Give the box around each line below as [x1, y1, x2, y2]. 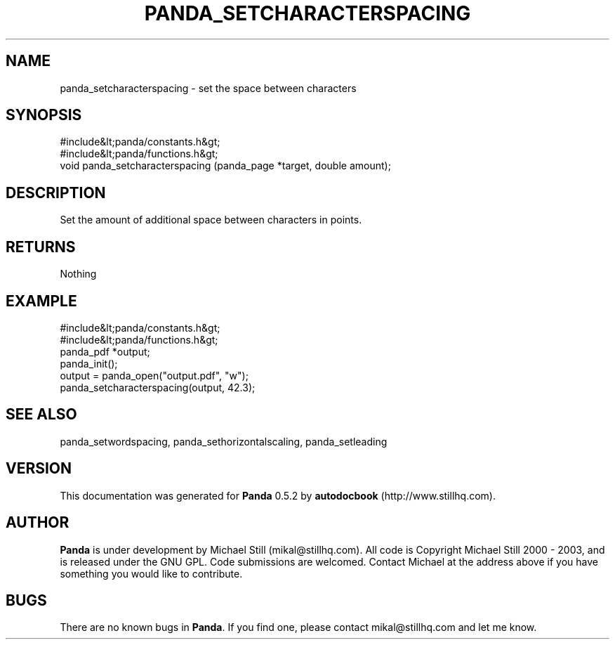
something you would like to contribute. [60, 567, 243, 580]
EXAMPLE [6, 292, 77, 310]
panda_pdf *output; [60, 345, 150, 358]
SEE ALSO [6, 405, 77, 424]
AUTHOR [6, 514, 70, 532]
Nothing [60, 268, 97, 280]
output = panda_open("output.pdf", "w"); [60, 369, 249, 382]
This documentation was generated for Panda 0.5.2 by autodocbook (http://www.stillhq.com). [60, 489, 496, 502]
